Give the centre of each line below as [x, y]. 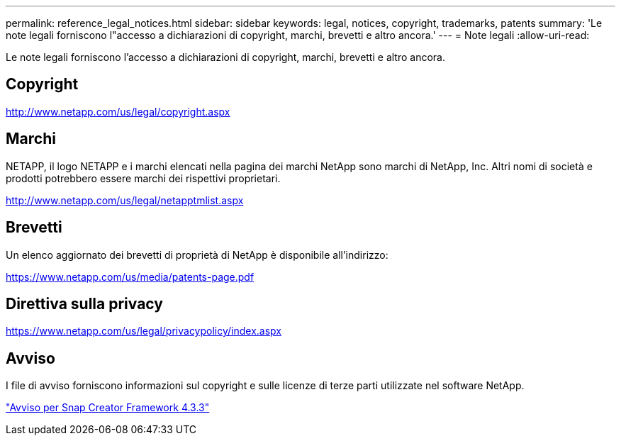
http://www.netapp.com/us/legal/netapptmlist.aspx [125, 200]
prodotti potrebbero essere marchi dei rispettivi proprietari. [143, 178]
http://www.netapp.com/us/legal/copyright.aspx [118, 111]
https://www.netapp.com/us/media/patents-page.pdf [130, 277]
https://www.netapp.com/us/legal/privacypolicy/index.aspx [144, 331]
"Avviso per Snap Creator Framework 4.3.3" [108, 408]
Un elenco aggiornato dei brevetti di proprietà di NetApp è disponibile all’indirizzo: [197, 255]
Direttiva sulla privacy [84, 303]
